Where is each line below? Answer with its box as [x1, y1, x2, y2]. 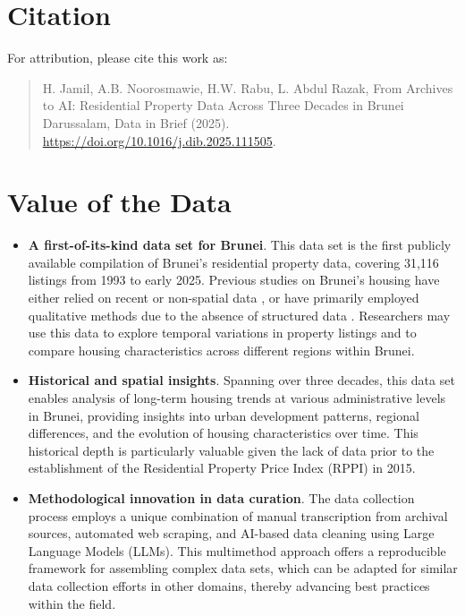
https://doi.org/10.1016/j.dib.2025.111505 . [42, 131, 276, 150]
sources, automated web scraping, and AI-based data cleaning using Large [28, 524, 435, 543]
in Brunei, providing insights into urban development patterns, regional [28, 406, 419, 424]
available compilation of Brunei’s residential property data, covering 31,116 [28, 252, 439, 271]
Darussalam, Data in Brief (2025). [42, 113, 230, 132]
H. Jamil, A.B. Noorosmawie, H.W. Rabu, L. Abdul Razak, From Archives [42, 78, 453, 97]
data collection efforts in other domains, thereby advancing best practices [28, 576, 430, 595]
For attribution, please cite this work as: [7, 48, 228, 67]
